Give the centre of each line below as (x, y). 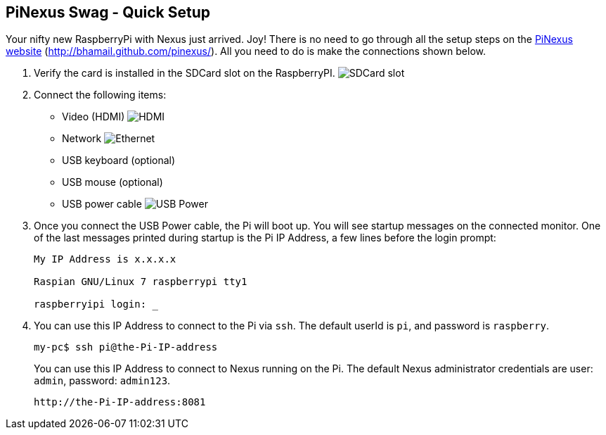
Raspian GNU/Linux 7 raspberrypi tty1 (141, 282)
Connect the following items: (100, 95)
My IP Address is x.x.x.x (105, 259)
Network (82, 139)
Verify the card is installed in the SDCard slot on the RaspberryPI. (185, 73)
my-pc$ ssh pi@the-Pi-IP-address (126, 347)
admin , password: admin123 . (102, 381)
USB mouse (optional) (112, 182)
